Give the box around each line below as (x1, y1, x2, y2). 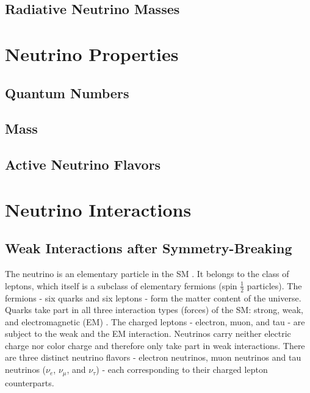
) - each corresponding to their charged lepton (96, 363, 268, 376)
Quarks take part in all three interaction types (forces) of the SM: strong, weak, (5, 303, 303, 316)
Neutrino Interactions (5, 196, 192, 222)
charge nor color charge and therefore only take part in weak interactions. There (5, 339, 305, 352)
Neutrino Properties (5, 41, 179, 66)
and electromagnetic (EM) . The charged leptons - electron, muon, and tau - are (5, 315, 305, 328)
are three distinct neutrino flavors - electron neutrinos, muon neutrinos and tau (5, 351, 301, 364)
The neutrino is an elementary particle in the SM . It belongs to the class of (5, 267, 289, 280)
